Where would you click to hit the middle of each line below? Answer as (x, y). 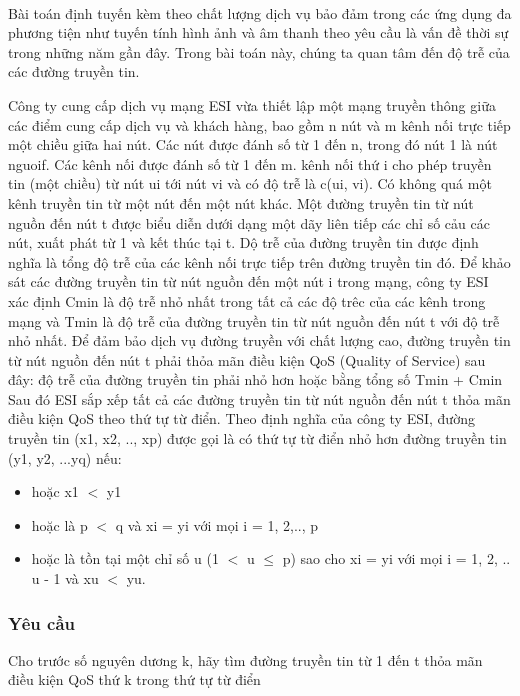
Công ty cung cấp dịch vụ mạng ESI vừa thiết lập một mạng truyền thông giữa (252, 104)
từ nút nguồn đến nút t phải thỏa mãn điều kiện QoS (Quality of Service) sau (247, 359)
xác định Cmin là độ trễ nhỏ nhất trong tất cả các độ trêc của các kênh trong (247, 300)
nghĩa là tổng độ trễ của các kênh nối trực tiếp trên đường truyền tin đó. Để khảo (259, 261)
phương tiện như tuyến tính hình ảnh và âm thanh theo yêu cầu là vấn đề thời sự (258, 32)
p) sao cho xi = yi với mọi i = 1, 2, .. (396, 558)
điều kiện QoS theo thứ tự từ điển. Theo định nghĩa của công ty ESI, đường (241, 418)
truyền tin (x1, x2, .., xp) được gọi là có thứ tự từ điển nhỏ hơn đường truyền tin (257, 438)
